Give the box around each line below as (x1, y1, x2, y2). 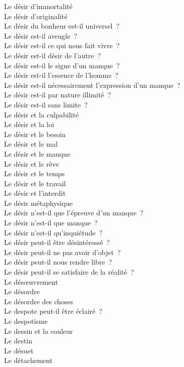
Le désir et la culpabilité (4, 109, 79, 119)
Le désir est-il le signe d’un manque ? (4, 60, 120, 70)
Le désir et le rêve (4, 158, 59, 169)
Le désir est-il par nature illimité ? (4, 89, 111, 100)
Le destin (4, 335, 33, 346)
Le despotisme (4, 316, 48, 326)
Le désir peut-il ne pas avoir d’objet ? (4, 247, 121, 257)
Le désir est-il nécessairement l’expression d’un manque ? (4, 79, 180, 90)
